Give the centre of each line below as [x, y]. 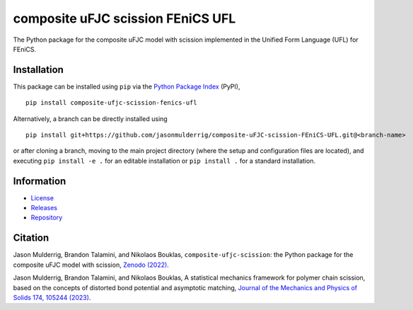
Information [40, 181]
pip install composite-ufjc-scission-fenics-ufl [111, 103]
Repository [47, 218]
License [42, 197]
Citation [31, 238]
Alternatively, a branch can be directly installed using [90, 119]
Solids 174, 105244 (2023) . [52, 297]
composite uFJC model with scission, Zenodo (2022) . [91, 265]
